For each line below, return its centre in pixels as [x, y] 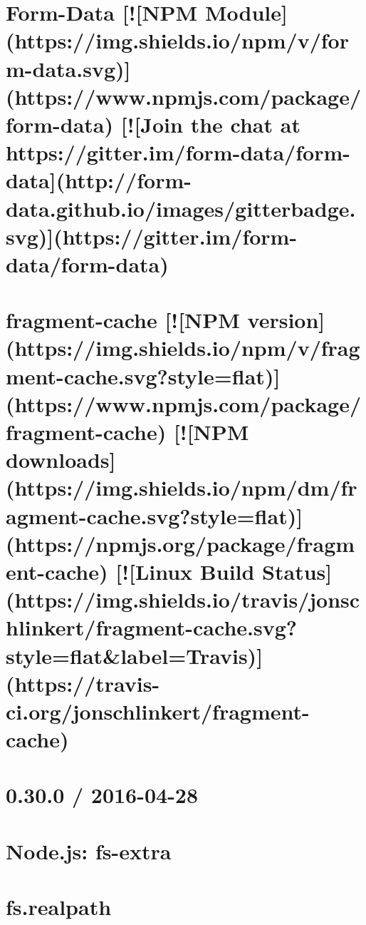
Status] [297, 571]
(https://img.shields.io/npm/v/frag [183, 348]
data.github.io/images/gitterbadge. [181, 208]
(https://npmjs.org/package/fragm [181, 543]
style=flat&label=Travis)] [135, 655]
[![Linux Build [185, 571]
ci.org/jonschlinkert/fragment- [158, 711]
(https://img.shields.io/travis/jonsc [183, 599]
